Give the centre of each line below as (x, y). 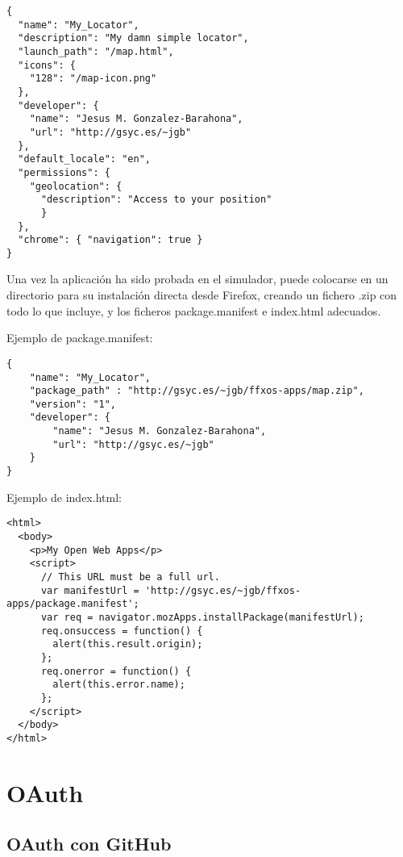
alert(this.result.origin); (128, 644)
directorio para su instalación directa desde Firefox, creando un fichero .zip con (202, 295)
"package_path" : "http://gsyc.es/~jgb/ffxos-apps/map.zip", (197, 391)
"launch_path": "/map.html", (96, 51)
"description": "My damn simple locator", (133, 38)
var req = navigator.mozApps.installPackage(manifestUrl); (202, 617)
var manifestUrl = (90, 590)
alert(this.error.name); (119, 685)
